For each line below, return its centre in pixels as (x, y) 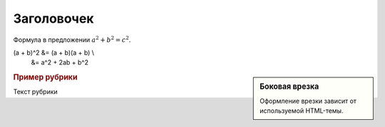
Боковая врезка (289, 87)
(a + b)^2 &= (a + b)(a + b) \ (54, 53)
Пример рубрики (45, 77)
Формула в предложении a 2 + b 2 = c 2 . (72, 39)
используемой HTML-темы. (302, 111)
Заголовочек (53, 18)
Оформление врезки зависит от (308, 101)
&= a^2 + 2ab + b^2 (60, 62)
